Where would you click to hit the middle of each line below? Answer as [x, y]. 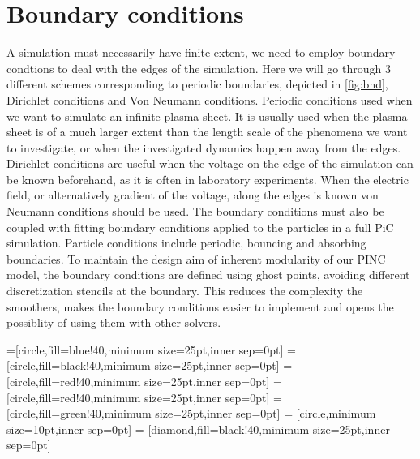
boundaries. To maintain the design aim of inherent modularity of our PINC [196, 258]
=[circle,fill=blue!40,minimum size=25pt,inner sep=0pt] [145, 349]
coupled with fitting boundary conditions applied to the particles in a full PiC [200, 227]
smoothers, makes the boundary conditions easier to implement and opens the [200, 306]
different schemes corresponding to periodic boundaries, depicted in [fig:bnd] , [197, 84]
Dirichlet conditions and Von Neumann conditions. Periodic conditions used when [210, 99]
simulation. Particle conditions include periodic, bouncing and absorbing [186, 243]
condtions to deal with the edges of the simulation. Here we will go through [194, 68]
